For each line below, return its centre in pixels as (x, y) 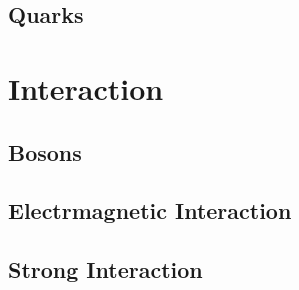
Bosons (45, 151)
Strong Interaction (105, 269)
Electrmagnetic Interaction (150, 210)
